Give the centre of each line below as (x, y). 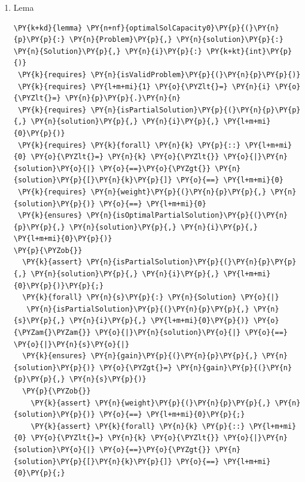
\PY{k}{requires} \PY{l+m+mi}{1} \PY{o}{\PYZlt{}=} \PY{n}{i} (144, 86)
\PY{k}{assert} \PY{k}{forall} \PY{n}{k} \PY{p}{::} (138, 426)
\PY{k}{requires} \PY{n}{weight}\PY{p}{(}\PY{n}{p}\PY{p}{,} (142, 192)
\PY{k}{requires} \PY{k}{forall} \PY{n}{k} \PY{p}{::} (129, 145)
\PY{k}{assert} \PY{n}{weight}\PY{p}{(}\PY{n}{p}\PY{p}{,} (151, 403)
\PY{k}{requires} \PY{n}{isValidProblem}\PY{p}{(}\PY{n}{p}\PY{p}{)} (159, 74)
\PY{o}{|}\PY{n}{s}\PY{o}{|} (71, 344)
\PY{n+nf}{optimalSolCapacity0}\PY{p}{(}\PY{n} (183, 28)
